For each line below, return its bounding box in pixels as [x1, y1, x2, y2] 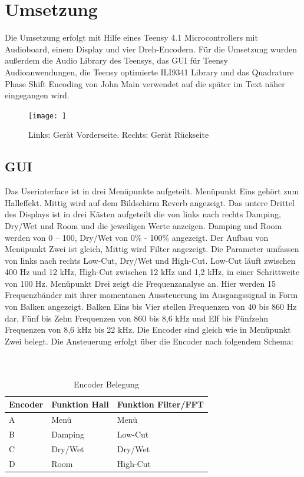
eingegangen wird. [5, 89, 70, 101]
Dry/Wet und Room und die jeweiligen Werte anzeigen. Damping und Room [5, 219, 282, 231]
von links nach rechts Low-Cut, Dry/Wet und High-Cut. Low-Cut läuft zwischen [5, 254, 296, 266]
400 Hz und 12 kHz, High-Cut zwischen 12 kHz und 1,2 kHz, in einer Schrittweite [5, 266, 300, 278]
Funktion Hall [51, 398, 109, 410]
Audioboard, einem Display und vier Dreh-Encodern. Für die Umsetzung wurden [5, 42, 297, 55]
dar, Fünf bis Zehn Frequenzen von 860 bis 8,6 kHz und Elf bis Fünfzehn [5, 312, 269, 324]
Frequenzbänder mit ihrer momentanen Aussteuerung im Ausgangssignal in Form [5, 289, 298, 301]
